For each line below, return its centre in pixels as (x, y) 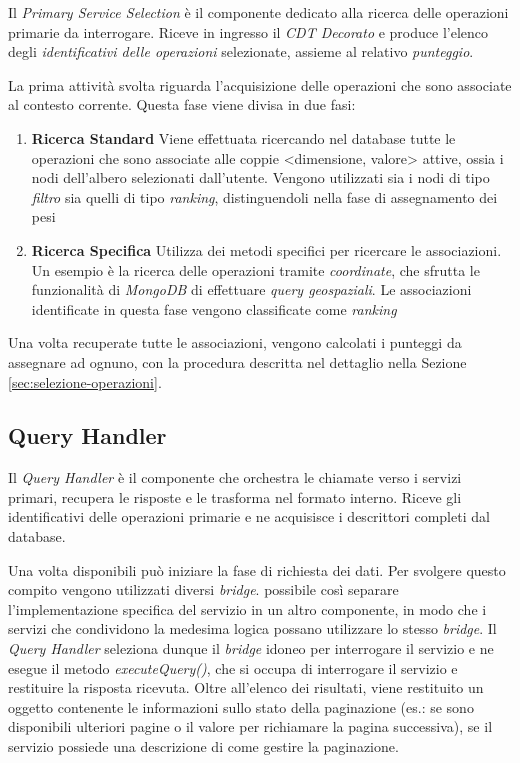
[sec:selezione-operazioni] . (85, 381)
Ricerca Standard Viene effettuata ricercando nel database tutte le (243, 137)
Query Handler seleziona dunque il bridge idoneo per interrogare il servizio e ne (251, 648)
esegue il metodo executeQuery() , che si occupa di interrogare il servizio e (233, 667)
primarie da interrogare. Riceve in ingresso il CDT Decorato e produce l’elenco (248, 31)
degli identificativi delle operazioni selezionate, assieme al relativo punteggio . (241, 51)
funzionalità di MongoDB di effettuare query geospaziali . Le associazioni (251, 289)
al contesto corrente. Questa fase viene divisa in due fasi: (182, 104)
